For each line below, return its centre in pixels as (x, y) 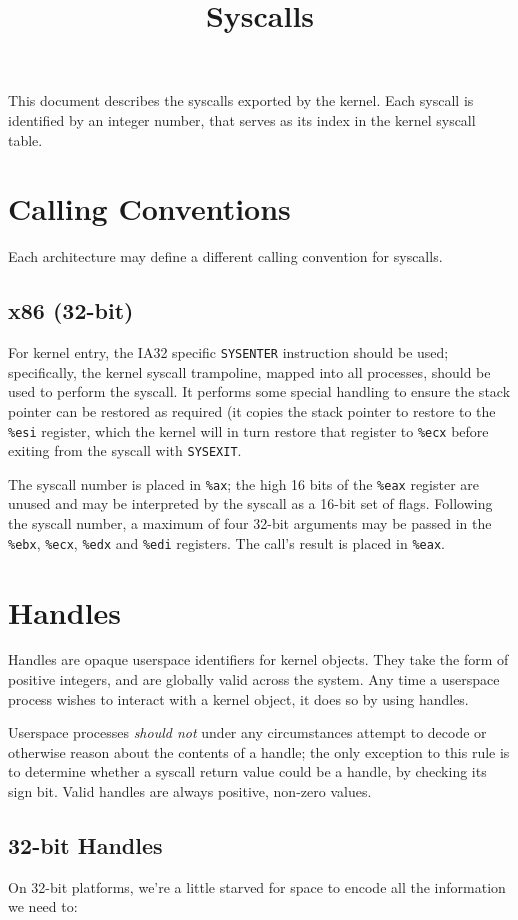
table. (25, 139)
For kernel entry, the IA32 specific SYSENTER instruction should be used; (228, 352)
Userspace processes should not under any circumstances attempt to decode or (247, 732)
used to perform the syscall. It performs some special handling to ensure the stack (259, 391)
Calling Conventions (149, 208)
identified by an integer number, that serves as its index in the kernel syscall (242, 119)
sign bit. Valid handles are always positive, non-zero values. (190, 791)
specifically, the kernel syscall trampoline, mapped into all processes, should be (249, 371)
